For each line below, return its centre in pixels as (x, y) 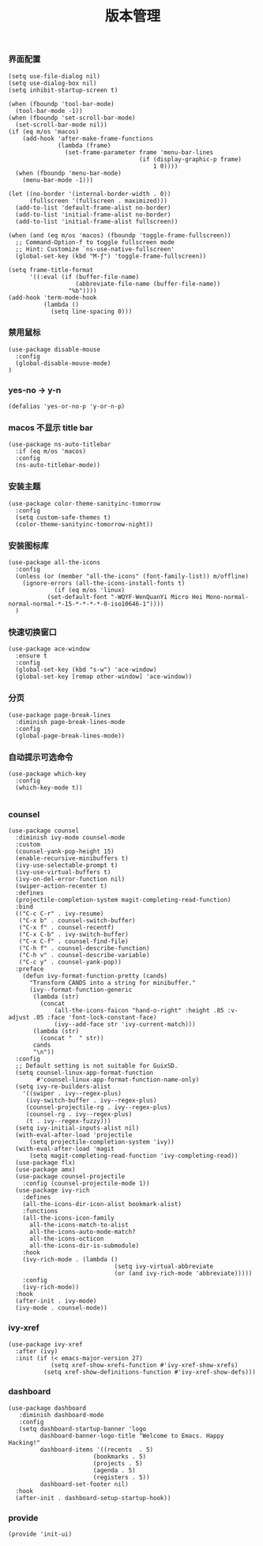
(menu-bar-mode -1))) (58, 180)
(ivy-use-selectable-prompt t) (67, 865)
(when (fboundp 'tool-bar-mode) (61, 104)
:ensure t (31, 656)
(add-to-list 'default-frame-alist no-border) (93, 207)
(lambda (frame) (85, 145)
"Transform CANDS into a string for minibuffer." (112, 983)
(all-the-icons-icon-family (68, 1218)
